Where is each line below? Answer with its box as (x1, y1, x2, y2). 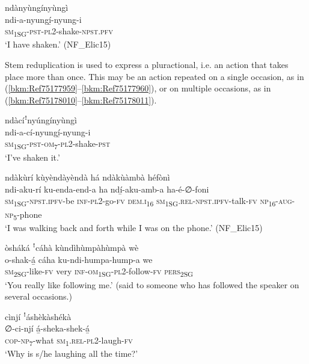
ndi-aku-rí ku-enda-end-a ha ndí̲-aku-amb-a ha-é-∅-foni (5, 182, 209, 195)
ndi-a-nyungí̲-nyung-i (5, 13, 82, 25)
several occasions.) (5, 290, 72, 303)
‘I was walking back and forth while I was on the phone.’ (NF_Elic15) (5, 221, 263, 233)
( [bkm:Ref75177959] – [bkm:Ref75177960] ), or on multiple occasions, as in (5, 82, 271, 94)
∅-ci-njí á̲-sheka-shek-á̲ (5, 322, 90, 335)
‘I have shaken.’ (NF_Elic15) (5, 38, 111, 51)
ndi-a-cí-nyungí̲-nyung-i (5, 125, 91, 138)
